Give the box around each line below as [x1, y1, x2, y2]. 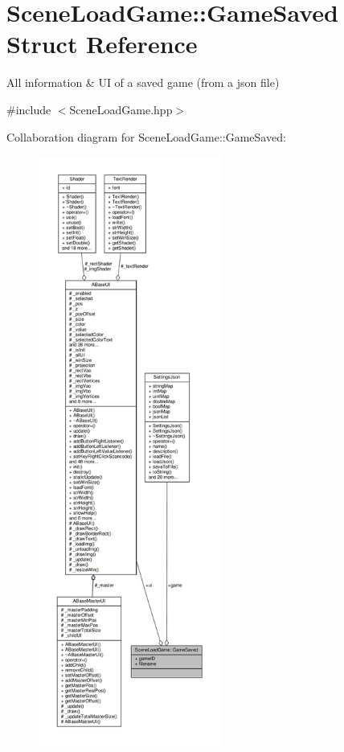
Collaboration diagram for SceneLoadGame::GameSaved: [6, 128, 286, 145]
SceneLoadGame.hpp [69, 101, 173, 117]
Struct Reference [6, 27, 198, 60]
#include [6, 101, 51, 117]
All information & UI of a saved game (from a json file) [6, 74, 280, 91]
